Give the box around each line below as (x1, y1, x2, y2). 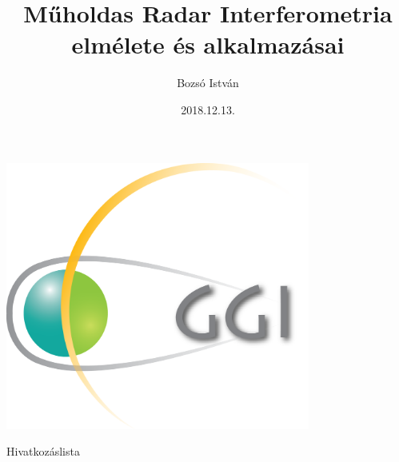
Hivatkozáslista (6, 443, 80, 460)
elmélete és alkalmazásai (71, 28, 345, 61)
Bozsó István (177, 74, 239, 91)
